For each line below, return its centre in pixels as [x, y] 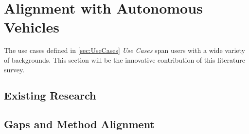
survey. [14, 69]
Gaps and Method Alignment [79, 124]
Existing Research [50, 95]
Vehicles [32, 27]
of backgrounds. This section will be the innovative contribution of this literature [124, 59]
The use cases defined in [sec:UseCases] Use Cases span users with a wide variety [124, 50]
